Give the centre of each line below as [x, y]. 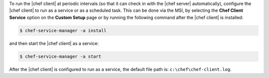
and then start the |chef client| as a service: [54, 43]
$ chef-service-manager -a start [61, 56]
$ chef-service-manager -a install [63, 30]
